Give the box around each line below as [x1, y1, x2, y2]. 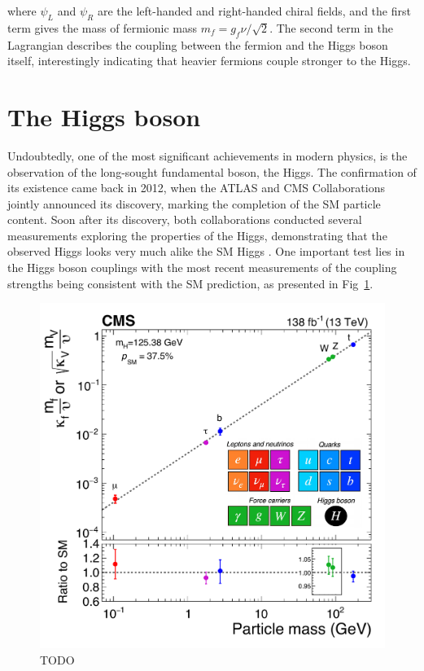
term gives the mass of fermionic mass [7, 19, 197, 36]
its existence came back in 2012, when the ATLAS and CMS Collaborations [7, 179, 386, 196]
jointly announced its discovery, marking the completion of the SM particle [7, 195, 381, 212]
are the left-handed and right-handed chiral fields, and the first [97, 2, 411, 19]
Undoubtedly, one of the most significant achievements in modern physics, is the [7, 147, 408, 164]
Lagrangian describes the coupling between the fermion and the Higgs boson [7, 36, 388, 53]
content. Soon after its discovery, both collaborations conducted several [7, 211, 362, 228]
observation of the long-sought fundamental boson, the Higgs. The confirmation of [7, 163, 417, 180]
